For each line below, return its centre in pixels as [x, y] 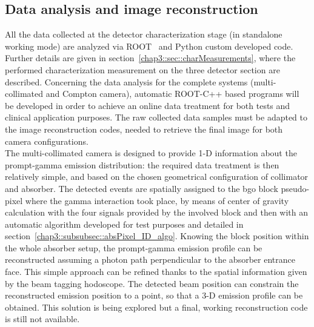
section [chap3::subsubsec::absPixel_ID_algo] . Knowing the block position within [157, 236]
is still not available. [42, 319]
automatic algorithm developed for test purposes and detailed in [124, 224]
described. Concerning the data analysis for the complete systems [126, 81]
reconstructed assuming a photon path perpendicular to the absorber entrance [150, 259]
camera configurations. [47, 141]
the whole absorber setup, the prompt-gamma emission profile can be [134, 247]
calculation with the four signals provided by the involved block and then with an [157, 212]
